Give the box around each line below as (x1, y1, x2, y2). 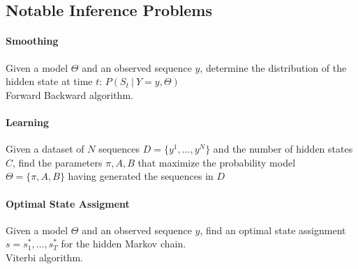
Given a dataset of (6, 141, 84, 156)
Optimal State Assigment (6, 196, 130, 210)
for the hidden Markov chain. (61, 236, 186, 251)
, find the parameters (13, 155, 103, 169)
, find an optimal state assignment (200, 222, 346, 237)
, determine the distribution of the (200, 60, 347, 75)
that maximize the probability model (137, 155, 296, 169)
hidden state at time (6, 74, 93, 89)
